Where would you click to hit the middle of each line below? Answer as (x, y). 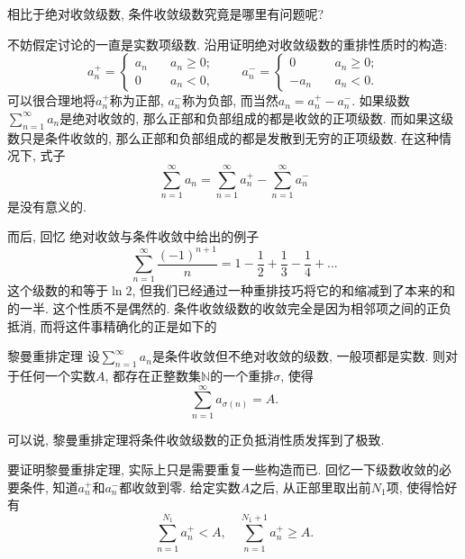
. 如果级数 (381, 100)
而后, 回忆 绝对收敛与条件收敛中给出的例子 (133, 236)
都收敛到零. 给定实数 (180, 487)
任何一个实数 (57, 375)
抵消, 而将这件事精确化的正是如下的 (112, 325)
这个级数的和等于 (58, 290)
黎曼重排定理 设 (54, 356)
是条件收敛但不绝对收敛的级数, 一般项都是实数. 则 (299, 356)
